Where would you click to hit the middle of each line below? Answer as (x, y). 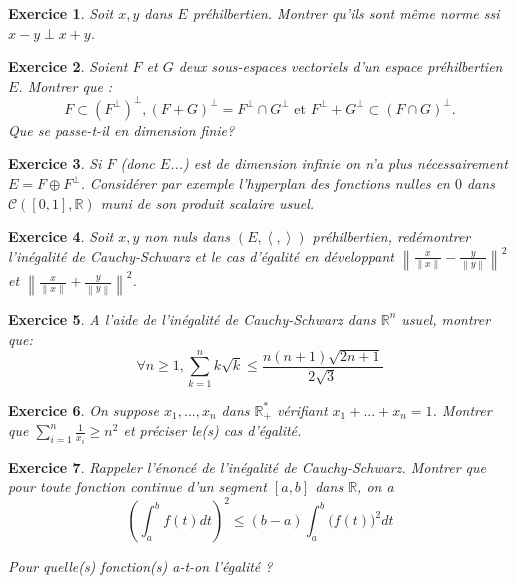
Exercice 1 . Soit (61, 13)
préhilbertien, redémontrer (391, 236)
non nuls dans (187, 236)
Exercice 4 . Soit (61, 236)
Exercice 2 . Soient (68, 66)
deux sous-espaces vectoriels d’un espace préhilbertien (340, 66)
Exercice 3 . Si (55, 163)
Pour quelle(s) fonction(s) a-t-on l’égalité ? (140, 566)
